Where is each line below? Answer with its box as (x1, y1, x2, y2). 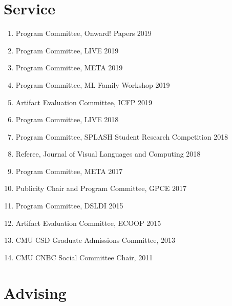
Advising (4, 282, 67, 303)
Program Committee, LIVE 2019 (15, 45, 119, 55)
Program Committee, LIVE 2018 (15, 114, 119, 125)
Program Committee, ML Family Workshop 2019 (15, 79, 170, 90)
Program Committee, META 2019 (15, 62, 123, 73)
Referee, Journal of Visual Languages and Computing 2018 (15, 148, 201, 159)
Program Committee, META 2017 (15, 165, 123, 176)
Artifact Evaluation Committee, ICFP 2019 (15, 97, 153, 107)
